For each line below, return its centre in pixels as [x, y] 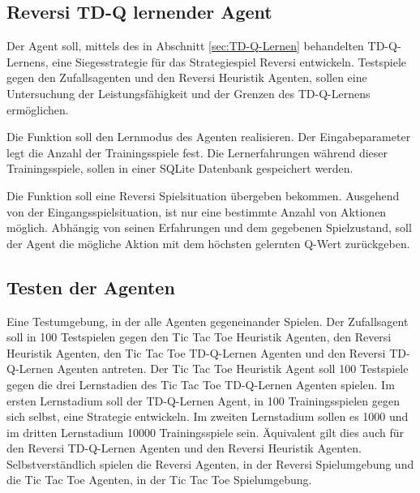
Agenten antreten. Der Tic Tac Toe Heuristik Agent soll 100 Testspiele [233, 369]
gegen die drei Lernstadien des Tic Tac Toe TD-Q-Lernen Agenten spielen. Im [201, 384]
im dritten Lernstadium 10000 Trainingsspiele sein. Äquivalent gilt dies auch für [205, 432]
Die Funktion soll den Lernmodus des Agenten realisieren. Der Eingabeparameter [209, 137]
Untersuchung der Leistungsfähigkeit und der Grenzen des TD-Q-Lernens [189, 93]
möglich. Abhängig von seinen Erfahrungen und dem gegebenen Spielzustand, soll [209, 227]
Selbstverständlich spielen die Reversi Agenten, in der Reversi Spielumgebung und [210, 463]
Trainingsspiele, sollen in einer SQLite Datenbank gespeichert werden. [180, 168]
